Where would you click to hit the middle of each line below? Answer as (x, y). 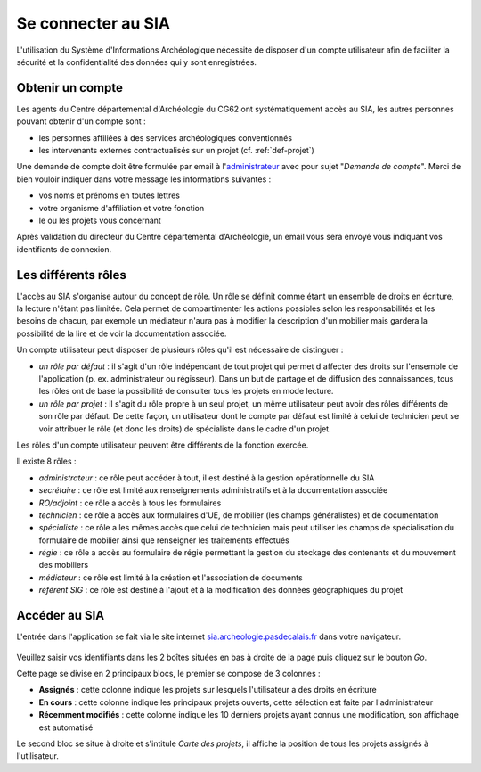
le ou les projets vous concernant (100, 220)
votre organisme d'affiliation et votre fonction (122, 208)
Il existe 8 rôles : (46, 461)
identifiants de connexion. (64, 249)
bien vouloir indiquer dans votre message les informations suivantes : (144, 179)
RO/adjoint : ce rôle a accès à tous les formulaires (130, 503)
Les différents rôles (71, 275)
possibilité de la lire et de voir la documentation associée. (122, 333)
